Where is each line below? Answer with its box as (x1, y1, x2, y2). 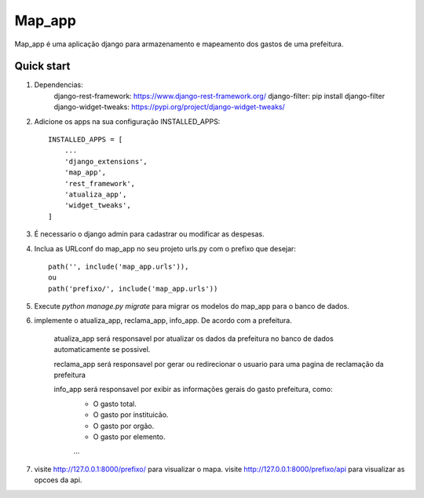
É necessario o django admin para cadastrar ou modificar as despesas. (34, 229, 265, 239)
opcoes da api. (34, 475, 82, 485)
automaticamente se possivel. (53, 345, 151, 354)
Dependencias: (34, 80, 83, 90)
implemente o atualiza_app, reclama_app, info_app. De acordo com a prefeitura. (34, 316, 292, 325)
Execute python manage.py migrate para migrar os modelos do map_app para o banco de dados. (34, 302, 349, 311)
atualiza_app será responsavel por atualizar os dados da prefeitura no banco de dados (53, 334, 334, 343)
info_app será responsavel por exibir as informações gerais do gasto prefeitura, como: (53, 385, 333, 394)
